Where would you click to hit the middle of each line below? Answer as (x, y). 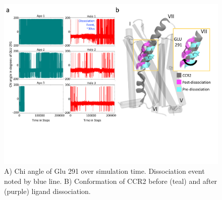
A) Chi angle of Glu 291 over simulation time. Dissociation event (104, 171)
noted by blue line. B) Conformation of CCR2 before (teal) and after (111, 181)
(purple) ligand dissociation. (47, 191)
